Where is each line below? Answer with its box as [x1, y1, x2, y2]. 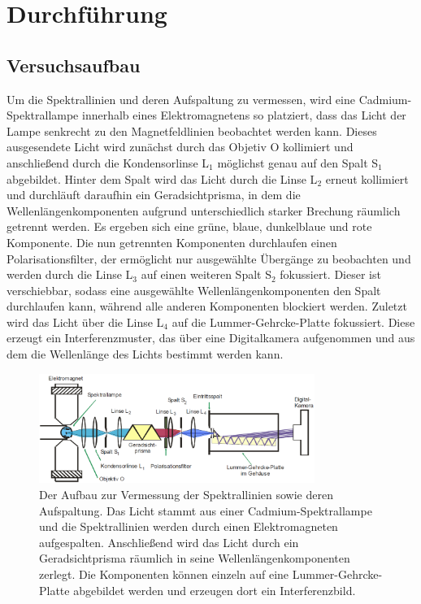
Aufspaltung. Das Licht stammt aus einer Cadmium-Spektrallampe [39, 502, 372, 519]
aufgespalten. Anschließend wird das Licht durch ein [39, 533, 299, 550]
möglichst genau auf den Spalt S [217, 154, 379, 171]
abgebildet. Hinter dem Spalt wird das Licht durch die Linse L [7, 170, 318, 187]
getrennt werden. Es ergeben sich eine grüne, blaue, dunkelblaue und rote [7, 218, 372, 235]
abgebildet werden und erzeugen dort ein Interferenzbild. [73, 581, 356, 598]
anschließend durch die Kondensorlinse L [7, 154, 210, 171]
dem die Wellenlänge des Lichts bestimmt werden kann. [7, 345, 284, 363]
